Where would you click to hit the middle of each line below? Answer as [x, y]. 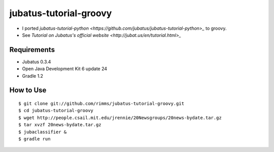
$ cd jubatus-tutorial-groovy [56, 111]
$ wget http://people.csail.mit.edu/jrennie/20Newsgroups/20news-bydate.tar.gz [120, 118]
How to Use [28, 90]
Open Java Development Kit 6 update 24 [65, 69]
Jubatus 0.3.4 [37, 62]
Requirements [32, 50]
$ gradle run [35, 139]
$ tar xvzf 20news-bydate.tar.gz [60, 125]
